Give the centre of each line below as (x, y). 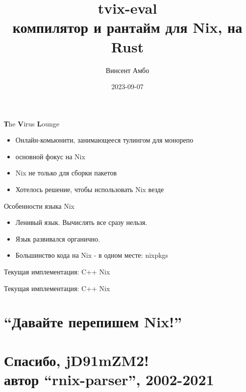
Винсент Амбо (127, 70)
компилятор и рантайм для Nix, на (127, 27)
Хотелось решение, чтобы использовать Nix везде (90, 189)
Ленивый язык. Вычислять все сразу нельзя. (81, 222)
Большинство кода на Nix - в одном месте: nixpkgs (92, 255)
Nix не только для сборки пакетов (66, 173)
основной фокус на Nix (50, 156)
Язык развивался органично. (58, 238)
